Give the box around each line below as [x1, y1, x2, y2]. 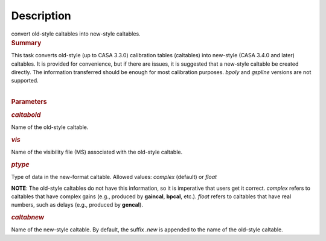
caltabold [11, 110, 41, 119]
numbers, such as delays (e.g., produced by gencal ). [11, 201, 143, 208]
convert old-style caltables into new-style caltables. [11, 30, 141, 37]
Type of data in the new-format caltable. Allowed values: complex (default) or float [11, 174, 217, 181]
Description [11, 9, 72, 22]
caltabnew [11, 213, 45, 222]
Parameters [11, 97, 48, 105]
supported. [11, 77, 39, 84]
